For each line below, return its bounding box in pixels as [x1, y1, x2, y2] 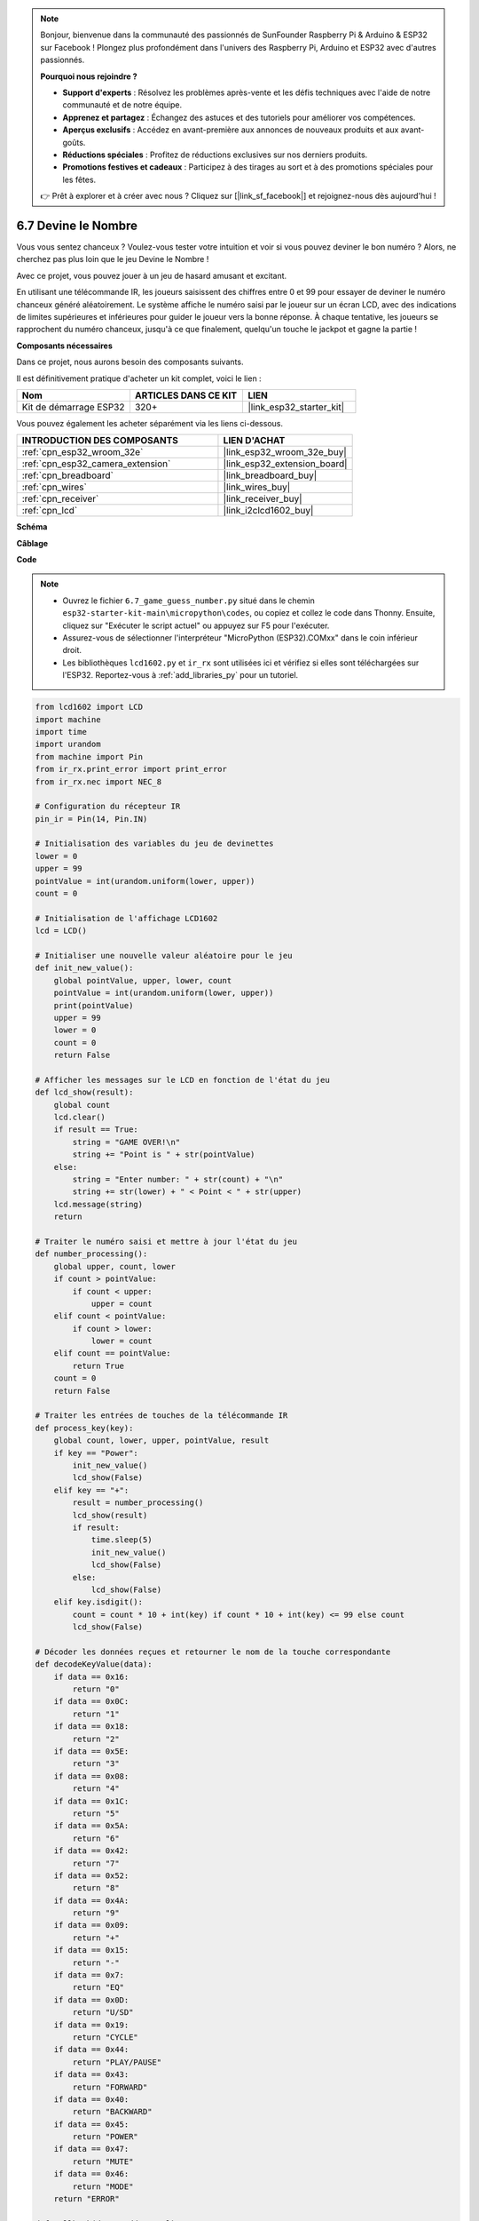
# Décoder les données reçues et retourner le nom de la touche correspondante [35, 1646, 391, 1657]
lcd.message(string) [53, 1199, 144, 1209]
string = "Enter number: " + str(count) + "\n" [72, 1174, 284, 1185]
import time [35, 727, 88, 736]
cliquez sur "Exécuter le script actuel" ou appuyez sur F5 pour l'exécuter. [62, 620, 330, 631]
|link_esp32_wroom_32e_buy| [223, 446, 348, 458]
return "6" [72, 1833, 120, 1843]
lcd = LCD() [35, 926, 88, 936]
